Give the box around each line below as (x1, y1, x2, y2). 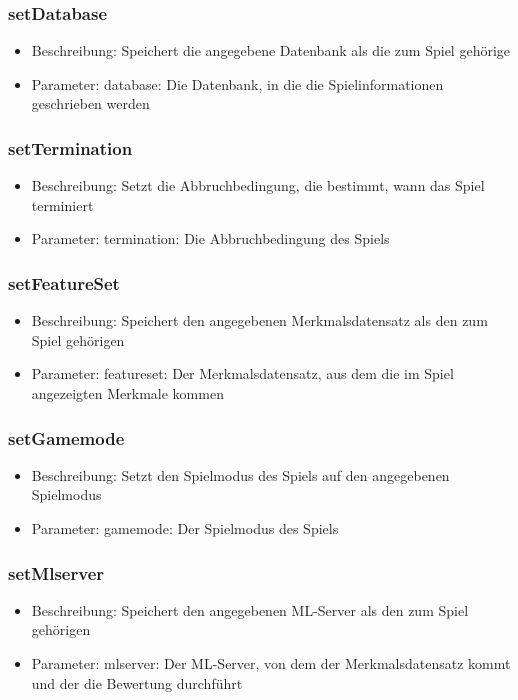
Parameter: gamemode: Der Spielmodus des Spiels (31, 518, 339, 538)
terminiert (31, 194, 94, 215)
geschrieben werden (31, 93, 150, 114)
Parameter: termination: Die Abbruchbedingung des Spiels (31, 228, 390, 249)
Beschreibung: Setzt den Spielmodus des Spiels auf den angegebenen (31, 464, 450, 485)
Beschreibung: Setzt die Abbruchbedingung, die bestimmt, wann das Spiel (31, 175, 485, 196)
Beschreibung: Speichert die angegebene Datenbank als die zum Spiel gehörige (31, 40, 511, 61)
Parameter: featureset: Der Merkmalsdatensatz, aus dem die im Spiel (31, 363, 454, 384)
